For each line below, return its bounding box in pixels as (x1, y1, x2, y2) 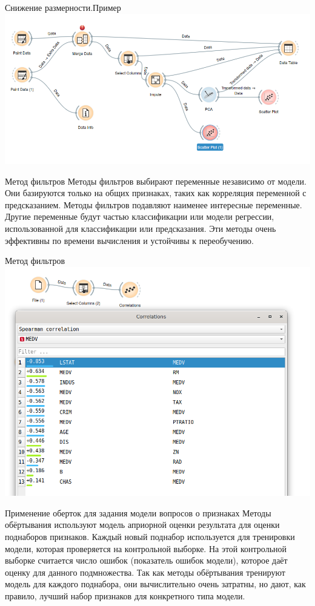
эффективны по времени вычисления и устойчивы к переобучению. (5, 234, 254, 246)
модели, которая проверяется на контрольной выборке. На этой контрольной (5, 542, 287, 555)
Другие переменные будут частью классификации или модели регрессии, (5, 210, 274, 223)
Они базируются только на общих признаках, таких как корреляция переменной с (5, 186, 307, 199)
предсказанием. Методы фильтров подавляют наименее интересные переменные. (5, 198, 302, 211)
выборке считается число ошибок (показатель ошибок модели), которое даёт (5, 554, 288, 567)
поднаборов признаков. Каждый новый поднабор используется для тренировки (5, 530, 295, 543)
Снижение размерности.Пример (5, 1, 121, 13)
